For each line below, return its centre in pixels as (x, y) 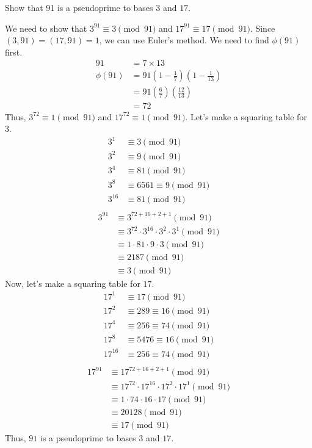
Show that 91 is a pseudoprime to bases (79, 7)
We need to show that (46, 28)
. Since (263, 28)
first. (14, 52)
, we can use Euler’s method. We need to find (184, 40)
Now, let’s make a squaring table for (73, 283)
